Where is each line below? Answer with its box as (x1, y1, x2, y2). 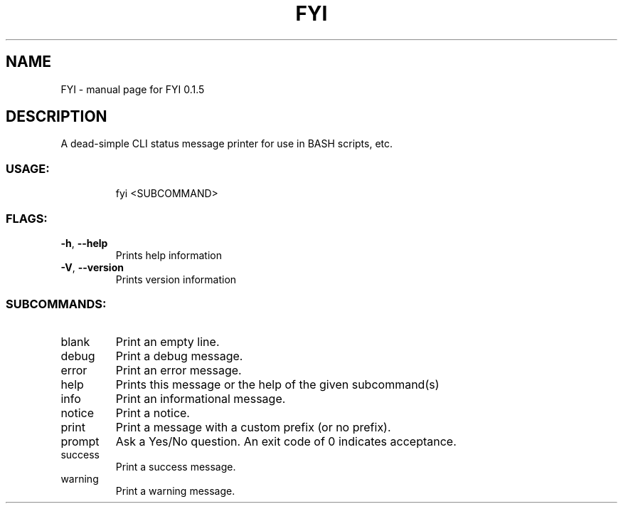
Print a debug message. (115, 348, 243, 363)
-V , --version (60, 261, 124, 273)
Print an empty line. (115, 334, 220, 349)
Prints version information (115, 273, 237, 285)
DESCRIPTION (6, 107, 107, 126)
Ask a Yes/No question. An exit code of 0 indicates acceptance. (115, 434, 457, 448)
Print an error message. (115, 362, 242, 377)
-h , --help (60, 236, 108, 249)
